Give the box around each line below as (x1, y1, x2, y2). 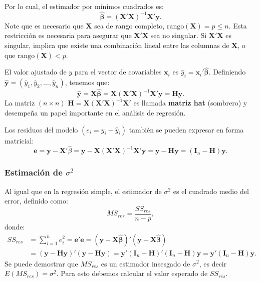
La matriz (5, 97, 35, 108)
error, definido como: (5, 195, 68, 206)
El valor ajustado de (5, 66, 67, 77)
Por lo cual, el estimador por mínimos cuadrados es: (5, 1, 164, 11)
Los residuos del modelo (5, 124, 78, 134)
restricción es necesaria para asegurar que (5, 30, 132, 40)
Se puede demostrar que (5, 258, 78, 268)
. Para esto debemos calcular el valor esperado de (56, 268, 208, 278)
